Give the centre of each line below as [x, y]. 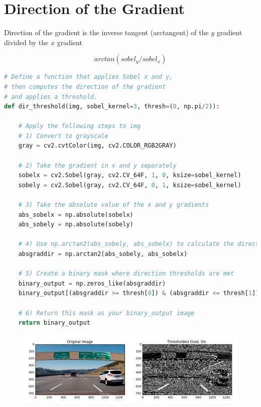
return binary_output [54, 323]
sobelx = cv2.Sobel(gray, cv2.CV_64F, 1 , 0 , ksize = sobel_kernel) [130, 175]
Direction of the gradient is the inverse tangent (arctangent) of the [106, 32]
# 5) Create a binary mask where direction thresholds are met [126, 274]
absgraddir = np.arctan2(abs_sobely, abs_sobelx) [103, 254]
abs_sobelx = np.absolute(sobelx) [76, 215]
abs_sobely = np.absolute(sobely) [76, 225]
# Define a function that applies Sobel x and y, [89, 77]
